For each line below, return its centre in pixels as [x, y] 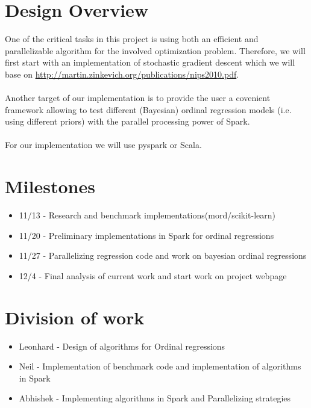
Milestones [50, 186]
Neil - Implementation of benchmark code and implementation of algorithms [160, 366]
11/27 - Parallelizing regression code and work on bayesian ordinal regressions [163, 255]
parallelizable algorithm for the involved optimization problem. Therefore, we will [155, 50]
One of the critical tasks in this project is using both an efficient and [132, 39]
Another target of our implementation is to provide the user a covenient [138, 98]
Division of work [75, 317]
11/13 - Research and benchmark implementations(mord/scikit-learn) [147, 215]
